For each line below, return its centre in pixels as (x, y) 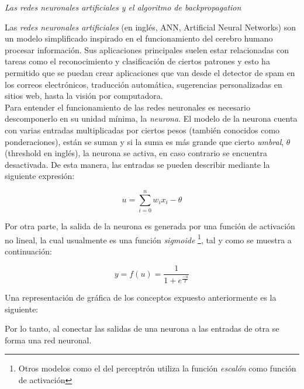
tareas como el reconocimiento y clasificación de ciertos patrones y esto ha (137, 61)
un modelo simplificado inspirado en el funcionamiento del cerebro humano (139, 38)
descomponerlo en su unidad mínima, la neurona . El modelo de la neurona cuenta (151, 118)
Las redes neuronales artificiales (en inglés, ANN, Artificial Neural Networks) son (150, 27)
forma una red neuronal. (48, 340)
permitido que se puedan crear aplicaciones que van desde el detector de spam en (150, 72)
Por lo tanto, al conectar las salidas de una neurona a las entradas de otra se (142, 328)
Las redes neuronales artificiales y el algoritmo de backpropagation (123, 7)
